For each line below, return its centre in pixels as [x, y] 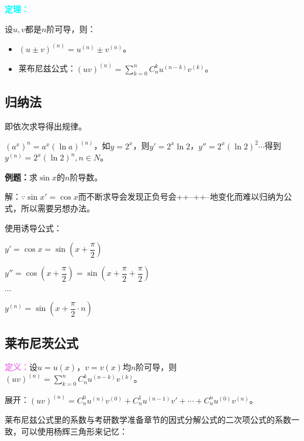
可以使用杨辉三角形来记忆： [74, 431]
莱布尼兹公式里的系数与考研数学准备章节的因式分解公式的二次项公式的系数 [148, 420]
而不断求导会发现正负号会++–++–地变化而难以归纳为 [181, 196]
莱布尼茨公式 [42, 342]
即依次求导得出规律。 [46, 126]
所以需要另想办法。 [58, 208]
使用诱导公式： [33, 228]
